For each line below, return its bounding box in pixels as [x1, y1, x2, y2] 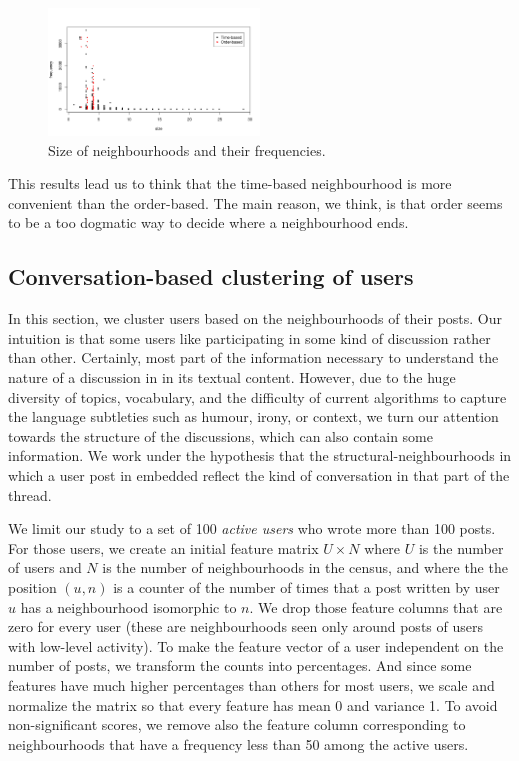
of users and [8, 557, 82, 578]
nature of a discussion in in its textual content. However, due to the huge [8, 367, 456, 388]
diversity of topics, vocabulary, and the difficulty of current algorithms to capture [8, 386, 507, 407]
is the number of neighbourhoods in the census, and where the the [102, 557, 508, 578]
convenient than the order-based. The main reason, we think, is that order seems [8, 192, 503, 213]
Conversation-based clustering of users [8, 261, 414, 292]
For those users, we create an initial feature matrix [8, 537, 319, 558]
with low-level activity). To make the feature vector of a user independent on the [8, 635, 504, 656]
